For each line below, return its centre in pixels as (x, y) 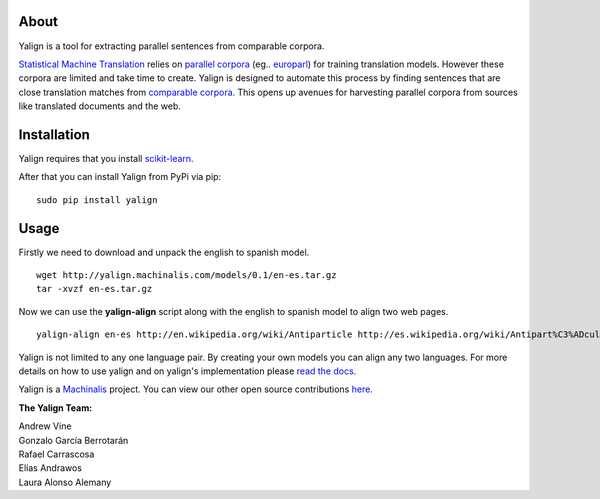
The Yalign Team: (55, 407)
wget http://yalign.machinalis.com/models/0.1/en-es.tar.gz (186, 275)
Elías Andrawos (50, 468)
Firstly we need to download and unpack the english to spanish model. (164, 252)
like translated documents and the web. (100, 106)
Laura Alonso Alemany (65, 482)
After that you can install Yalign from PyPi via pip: (120, 177)
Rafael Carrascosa (56, 454)
